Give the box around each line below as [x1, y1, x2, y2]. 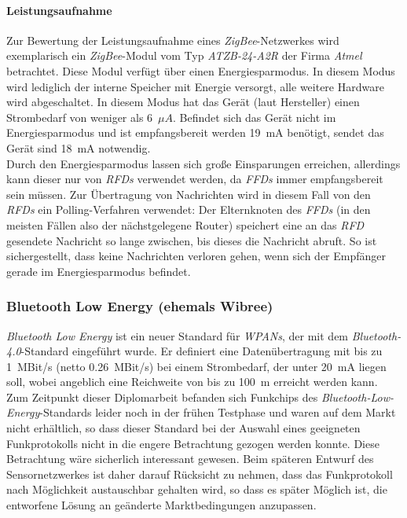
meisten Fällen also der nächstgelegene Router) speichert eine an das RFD [6, 216, 365, 233]
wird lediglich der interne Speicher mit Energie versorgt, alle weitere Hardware [6, 78, 384, 94]
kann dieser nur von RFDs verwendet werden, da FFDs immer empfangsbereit [6, 171, 383, 187]
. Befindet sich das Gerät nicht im [173, 108, 336, 125]
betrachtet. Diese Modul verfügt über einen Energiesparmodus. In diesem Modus [6, 62, 395, 79]
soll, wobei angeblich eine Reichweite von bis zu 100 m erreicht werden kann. [6, 373, 378, 390]
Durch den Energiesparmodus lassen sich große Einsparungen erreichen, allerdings [6, 155, 401, 171]
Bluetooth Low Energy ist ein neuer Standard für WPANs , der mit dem [6, 327, 349, 343]
